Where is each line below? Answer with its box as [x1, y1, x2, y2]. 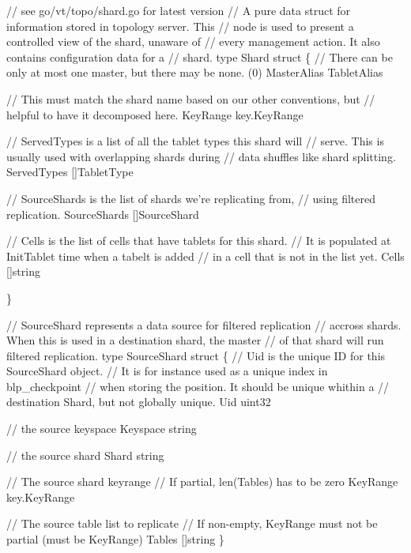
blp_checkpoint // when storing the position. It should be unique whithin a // [6, 378, 390, 394]
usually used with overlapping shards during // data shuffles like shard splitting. [6, 148, 396, 164]
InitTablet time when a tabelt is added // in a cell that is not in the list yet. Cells [6, 247, 405, 264]
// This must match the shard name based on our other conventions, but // [6, 90, 375, 107]
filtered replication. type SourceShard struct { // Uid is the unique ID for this [6, 347, 386, 363]
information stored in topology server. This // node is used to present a [6, 17, 354, 34]
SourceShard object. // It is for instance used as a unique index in [6, 363, 328, 379]
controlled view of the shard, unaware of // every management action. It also [6, 33, 380, 50]
